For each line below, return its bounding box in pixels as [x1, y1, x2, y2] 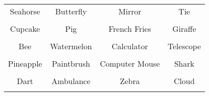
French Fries [108, 23, 151, 34]
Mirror [118, 5, 141, 17]
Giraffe [172, 23, 197, 34]
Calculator [112, 40, 148, 52]
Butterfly [55, 5, 87, 17]
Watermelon [50, 40, 92, 52]
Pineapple [8, 58, 42, 69]
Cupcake [10, 23, 40, 34]
